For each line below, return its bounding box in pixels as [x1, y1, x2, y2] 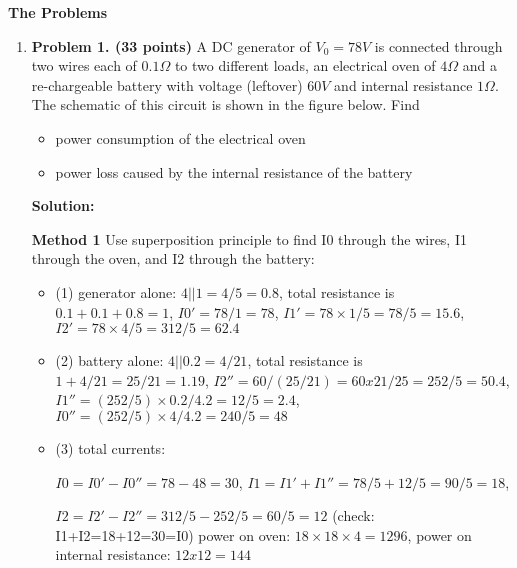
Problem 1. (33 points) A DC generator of [31, 35, 311, 56]
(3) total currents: [55, 437, 166, 458]
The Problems [8, 2, 108, 22]
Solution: [31, 195, 95, 216]
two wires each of [31, 55, 137, 76]
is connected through [374, 35, 503, 56]
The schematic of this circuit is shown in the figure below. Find [31, 94, 420, 115]
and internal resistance [334, 74, 473, 95]
